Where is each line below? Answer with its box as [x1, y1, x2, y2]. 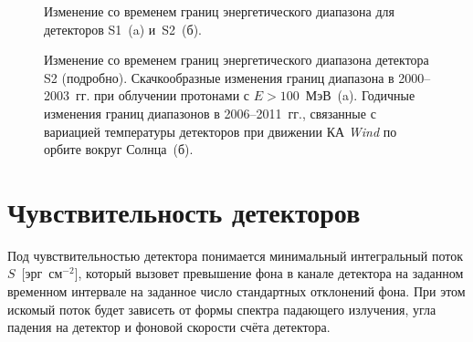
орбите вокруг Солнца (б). [44, 140, 194, 159]
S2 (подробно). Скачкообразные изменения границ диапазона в [44, 67, 394, 87]
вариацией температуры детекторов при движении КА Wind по [44, 121, 397, 140]
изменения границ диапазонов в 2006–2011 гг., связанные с [44, 103, 376, 122]
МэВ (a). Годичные [305, 86, 415, 105]
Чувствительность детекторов [7, 192, 361, 230]
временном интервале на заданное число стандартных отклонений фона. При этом [7, 282, 466, 301]
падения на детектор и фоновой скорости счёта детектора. [7, 317, 331, 337]
